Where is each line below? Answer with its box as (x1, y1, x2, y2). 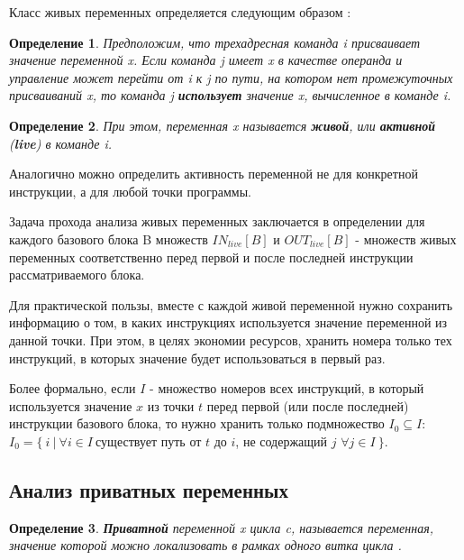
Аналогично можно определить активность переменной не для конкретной (9, 164, 418, 183)
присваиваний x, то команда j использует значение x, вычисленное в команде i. (9, 86, 451, 105)
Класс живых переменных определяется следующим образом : (9, 3, 351, 21)
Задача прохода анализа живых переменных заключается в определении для (9, 212, 425, 231)
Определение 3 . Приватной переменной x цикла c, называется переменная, (9, 518, 433, 537)
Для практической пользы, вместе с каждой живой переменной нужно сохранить (9, 295, 453, 314)
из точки (147, 396, 195, 415)
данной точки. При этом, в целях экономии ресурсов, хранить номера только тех (9, 330, 452, 349)
